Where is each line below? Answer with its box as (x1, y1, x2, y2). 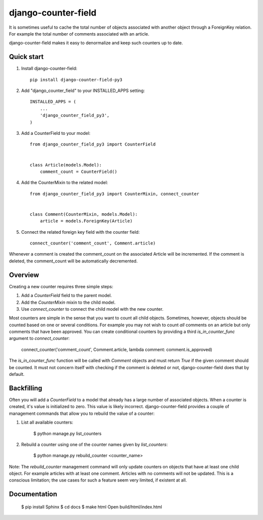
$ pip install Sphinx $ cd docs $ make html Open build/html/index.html (21, 504, 163, 510)
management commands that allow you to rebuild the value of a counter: (9, 410, 155, 416)
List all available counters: (21, 419, 74, 426)
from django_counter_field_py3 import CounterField (30, 142, 156, 147)
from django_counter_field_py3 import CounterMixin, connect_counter (30, 191, 200, 197)
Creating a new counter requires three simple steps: (9, 283, 113, 289)
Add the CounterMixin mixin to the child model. (21, 299, 116, 305)
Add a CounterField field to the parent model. (21, 293, 112, 298)
